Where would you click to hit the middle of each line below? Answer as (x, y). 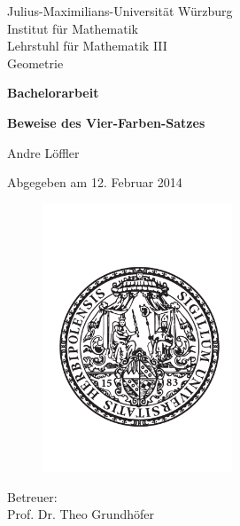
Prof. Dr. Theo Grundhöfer (81, 514)
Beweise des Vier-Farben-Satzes (106, 122)
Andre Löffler (43, 152)
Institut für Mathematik (73, 28)
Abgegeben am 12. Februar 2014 (95, 182)
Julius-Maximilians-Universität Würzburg (120, 11)
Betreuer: (32, 496)
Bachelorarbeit (53, 93)
